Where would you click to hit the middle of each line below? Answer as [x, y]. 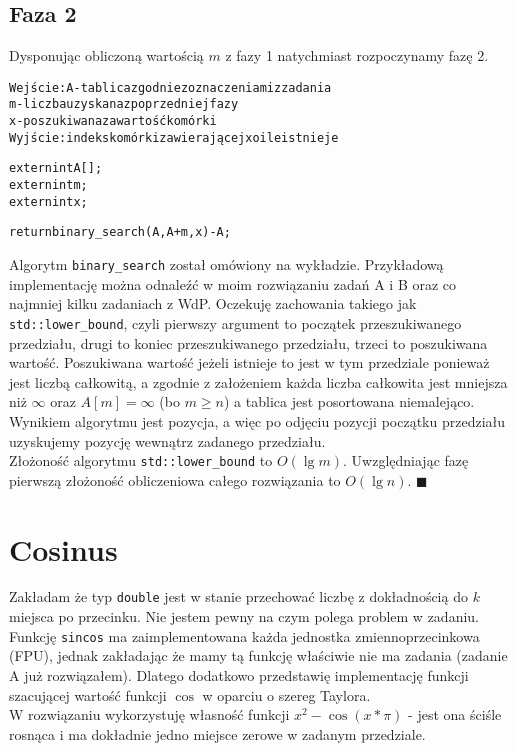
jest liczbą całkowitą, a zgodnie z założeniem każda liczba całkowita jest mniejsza [258, 381]
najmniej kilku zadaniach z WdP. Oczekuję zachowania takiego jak [213, 303]
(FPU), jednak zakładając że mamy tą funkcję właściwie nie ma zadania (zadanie [258, 655]
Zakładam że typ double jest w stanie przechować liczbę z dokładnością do [238, 596]
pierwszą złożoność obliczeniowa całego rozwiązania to [175, 479]
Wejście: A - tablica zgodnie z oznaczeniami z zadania [170, 87]
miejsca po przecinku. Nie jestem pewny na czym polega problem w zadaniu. [244, 616]
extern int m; [48, 185]
